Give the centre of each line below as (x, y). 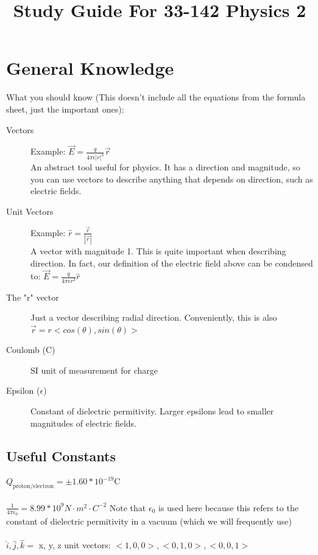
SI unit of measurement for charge (94, 370)
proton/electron (34, 487)
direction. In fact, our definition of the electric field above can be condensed (172, 263)
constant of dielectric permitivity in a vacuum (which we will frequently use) (149, 521)
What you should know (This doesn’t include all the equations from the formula (156, 97)
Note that (128, 507)
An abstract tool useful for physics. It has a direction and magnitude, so (165, 167)
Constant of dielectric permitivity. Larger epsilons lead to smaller (152, 411)
